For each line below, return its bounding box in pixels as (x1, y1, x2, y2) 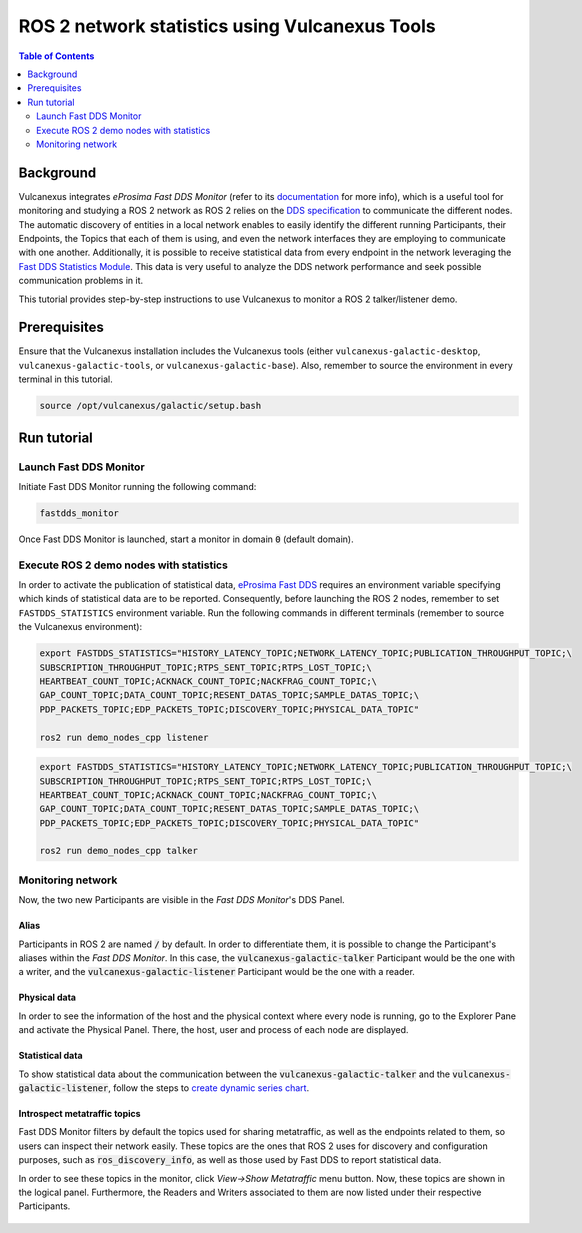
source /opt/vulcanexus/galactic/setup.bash (39, 400, 262, 412)
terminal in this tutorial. (18, 373, 114, 385)
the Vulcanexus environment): (18, 621, 143, 633)
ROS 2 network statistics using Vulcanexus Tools (18, 15, 436, 37)
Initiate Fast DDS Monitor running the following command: (18, 480, 257, 492)
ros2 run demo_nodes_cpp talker (39, 845, 199, 857)
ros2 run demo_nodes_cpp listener (39, 731, 209, 743)
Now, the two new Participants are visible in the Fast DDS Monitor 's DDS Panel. (18, 894, 345, 906)
